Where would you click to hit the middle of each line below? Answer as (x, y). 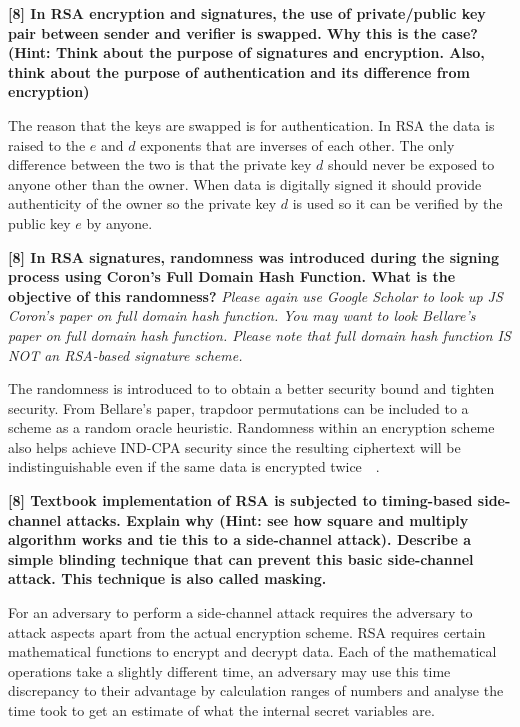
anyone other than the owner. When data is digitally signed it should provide (245, 183)
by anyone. (119, 222)
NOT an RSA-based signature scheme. (125, 354)
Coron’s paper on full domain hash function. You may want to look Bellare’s (242, 315)
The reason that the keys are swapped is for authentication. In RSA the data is (251, 124)
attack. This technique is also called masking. (167, 578)
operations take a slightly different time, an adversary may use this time (229, 670)
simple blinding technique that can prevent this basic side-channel (241, 558)
